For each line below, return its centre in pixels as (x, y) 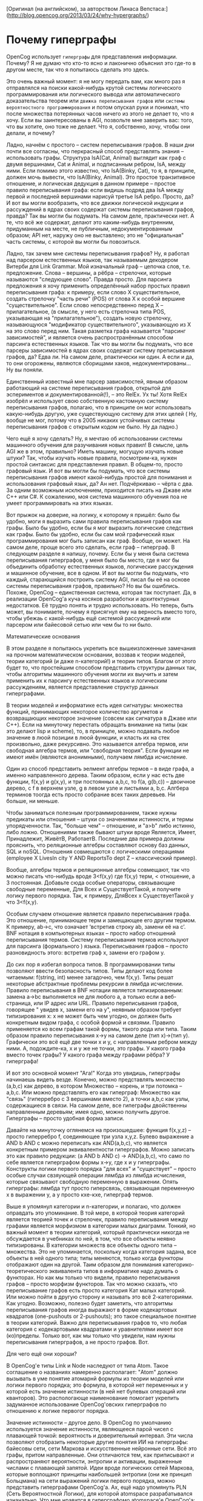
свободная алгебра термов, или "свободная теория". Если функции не (98, 750)
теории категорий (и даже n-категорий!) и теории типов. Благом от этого (101, 661)
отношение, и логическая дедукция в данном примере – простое (91, 183)
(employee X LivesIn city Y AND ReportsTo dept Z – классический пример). (101, 858)
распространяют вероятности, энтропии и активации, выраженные (94, 1461)
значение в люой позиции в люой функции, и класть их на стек (88, 737)
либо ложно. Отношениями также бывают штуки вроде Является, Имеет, (101, 832)
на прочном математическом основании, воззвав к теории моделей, (96, 654)
